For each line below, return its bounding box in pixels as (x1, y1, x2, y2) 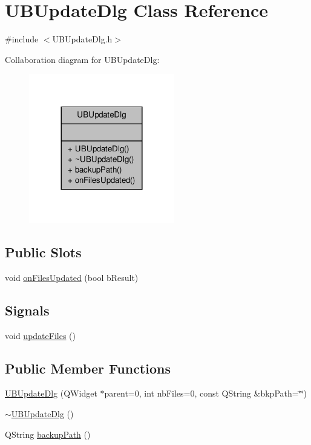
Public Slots (5, 243, 82, 262)
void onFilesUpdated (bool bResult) (5, 271, 139, 283)
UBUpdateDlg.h (52, 33, 113, 45)
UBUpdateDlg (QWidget (5, 387, 97, 400)
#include (5, 33, 39, 45)
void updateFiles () (5, 329, 76, 341)
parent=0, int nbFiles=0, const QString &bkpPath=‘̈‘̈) (104, 387, 307, 400)
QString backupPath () (5, 427, 91, 440)
